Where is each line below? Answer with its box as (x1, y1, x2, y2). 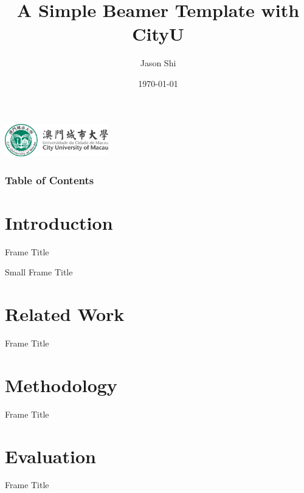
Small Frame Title (5, 266, 73, 278)
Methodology (5, 372, 117, 397)
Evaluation (5, 443, 96, 468)
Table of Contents (5, 172, 94, 187)
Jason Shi (140, 57, 176, 69)
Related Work (5, 302, 125, 326)
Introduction (5, 210, 113, 235)
